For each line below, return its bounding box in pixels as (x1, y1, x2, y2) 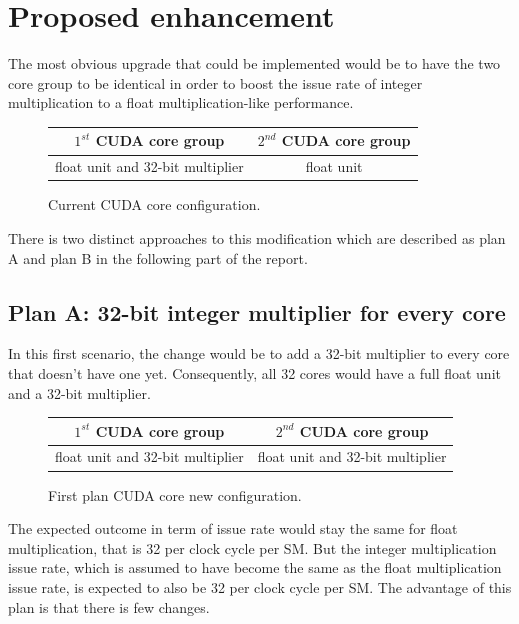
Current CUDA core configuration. (48, 194, 261, 215)
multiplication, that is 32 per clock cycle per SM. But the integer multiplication (8, 537, 497, 558)
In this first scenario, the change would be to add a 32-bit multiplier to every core (8, 343, 510, 364)
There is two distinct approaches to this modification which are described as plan (8, 227, 506, 248)
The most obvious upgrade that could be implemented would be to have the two (8, 53, 501, 74)
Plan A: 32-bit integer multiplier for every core (8, 296, 506, 327)
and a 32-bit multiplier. (8, 382, 151, 403)
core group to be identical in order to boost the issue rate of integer (8, 72, 423, 93)
